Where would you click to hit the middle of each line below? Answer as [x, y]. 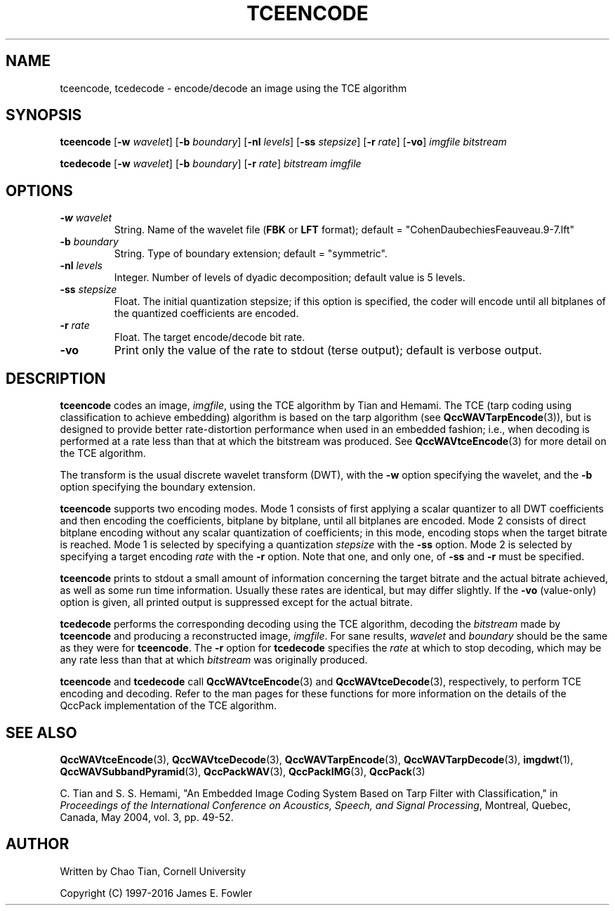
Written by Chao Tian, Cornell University [153, 871]
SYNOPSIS [44, 115]
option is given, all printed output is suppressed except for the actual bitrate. [236, 602]
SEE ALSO [41, 732]
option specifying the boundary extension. [158, 487]
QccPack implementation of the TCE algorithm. [168, 706]
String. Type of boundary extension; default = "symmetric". [251, 254]
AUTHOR [38, 844]
